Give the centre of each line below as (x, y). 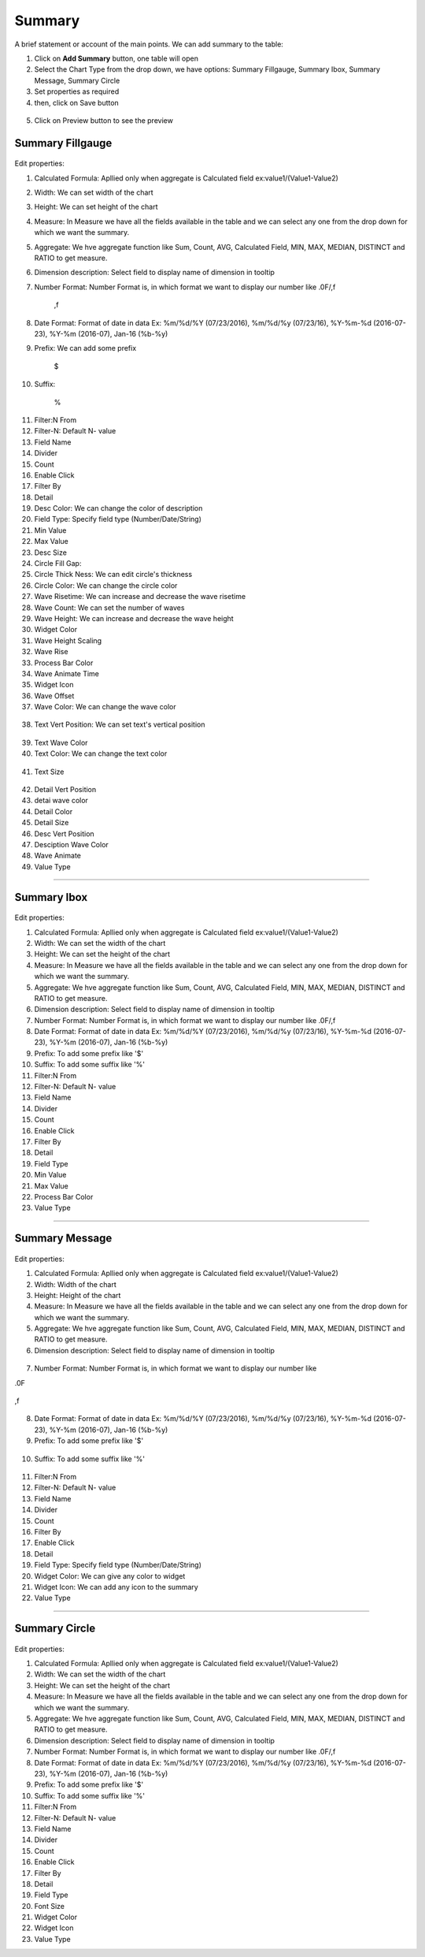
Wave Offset (54, 696)
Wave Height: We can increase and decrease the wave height (134, 618)
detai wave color (61, 801)
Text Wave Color (61, 742)
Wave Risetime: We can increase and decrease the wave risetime (140, 597)
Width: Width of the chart (76, 1284)
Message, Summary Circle (77, 80)
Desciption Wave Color (72, 845)
